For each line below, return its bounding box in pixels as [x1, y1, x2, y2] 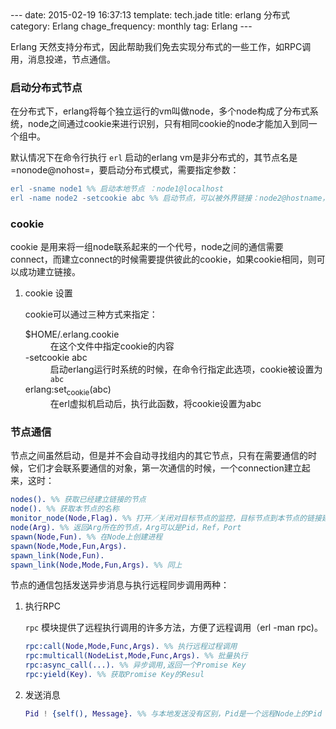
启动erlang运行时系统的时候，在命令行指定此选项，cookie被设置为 [49, 363, 323, 376]
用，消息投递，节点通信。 [10, 53, 116, 65]
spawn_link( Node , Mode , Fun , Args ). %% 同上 [10, 560, 183, 570]
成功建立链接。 [18, 266, 81, 278]
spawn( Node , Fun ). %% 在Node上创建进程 [10, 532, 163, 542]
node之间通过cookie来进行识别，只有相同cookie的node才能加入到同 [27, 118, 309, 130]
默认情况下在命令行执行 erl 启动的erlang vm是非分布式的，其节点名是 [10, 152, 298, 164]
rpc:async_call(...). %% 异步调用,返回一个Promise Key [24, 660, 247, 671]
